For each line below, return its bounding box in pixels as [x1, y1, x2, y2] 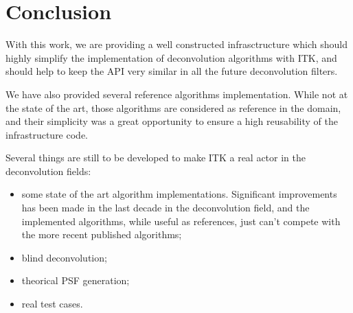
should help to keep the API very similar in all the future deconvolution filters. [5, 64, 338, 78]
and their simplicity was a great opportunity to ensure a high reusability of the [5, 114, 338, 128]
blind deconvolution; [21, 250, 107, 264]
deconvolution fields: [5, 163, 91, 178]
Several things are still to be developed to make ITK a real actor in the [5, 150, 306, 165]
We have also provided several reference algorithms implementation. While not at [5, 86, 348, 101]
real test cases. [21, 297, 83, 311]
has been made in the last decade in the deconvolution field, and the [21, 200, 310, 215]
